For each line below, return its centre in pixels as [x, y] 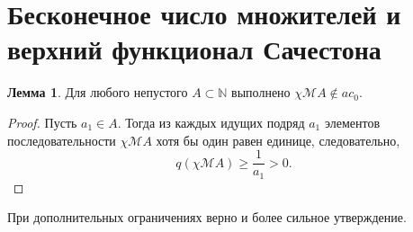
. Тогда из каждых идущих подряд [211, 122]
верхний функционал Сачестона [194, 49]
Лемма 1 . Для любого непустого [98, 92]
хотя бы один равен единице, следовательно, [278, 140]
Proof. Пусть [42, 122]
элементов [352, 122]
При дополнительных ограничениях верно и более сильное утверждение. [207, 217]
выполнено [261, 92]
